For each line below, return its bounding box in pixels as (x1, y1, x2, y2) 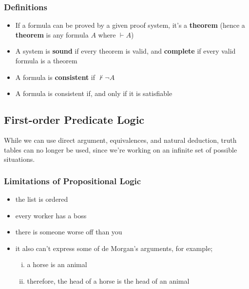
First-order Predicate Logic (4, 112, 145, 127)
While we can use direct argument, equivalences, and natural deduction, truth (4, 135, 237, 145)
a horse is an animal (27, 259, 87, 270)
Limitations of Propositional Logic (4, 174, 141, 187)
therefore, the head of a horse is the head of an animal (27, 275, 190, 286)
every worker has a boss (15, 210, 87, 220)
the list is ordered (15, 193, 68, 204)
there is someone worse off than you (15, 227, 122, 237)
